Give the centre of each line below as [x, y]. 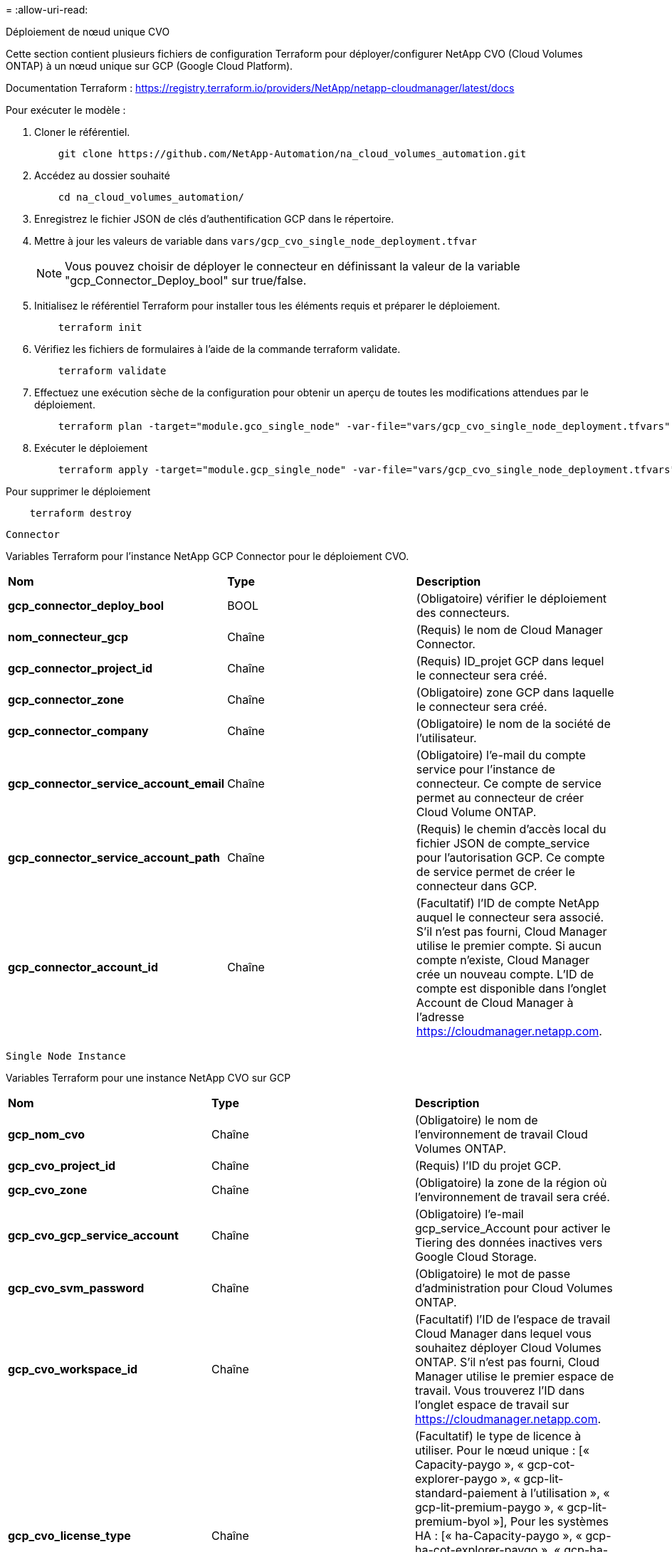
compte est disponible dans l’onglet [511, 988]
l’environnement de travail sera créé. [512, 1197]
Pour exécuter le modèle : [66, 110]
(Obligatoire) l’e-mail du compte [501, 755]
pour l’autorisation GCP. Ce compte [510, 857]
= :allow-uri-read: [47, 10]
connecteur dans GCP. [477, 886]
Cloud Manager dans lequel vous [503, 1334]
